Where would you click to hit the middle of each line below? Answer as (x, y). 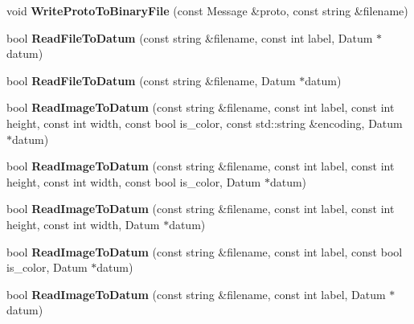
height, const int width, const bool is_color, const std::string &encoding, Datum (205, 123)
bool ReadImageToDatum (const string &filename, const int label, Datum (196, 294)
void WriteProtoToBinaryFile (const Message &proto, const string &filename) (207, 10)
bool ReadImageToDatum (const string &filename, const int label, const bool (205, 251)
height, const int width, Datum (83, 224)
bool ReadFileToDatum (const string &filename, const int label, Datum (190, 37)
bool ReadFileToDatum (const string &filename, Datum (151, 80)
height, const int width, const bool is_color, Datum (134, 181)
